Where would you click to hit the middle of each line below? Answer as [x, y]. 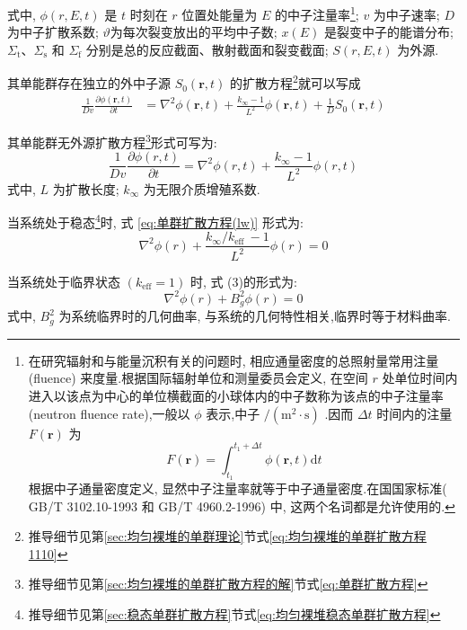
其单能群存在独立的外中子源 [89, 83]
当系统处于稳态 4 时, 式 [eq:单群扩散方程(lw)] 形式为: [155, 221]
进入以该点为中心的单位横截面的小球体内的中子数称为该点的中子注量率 [236, 396]
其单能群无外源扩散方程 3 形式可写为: [112, 140]
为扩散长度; [86, 188]
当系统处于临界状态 [64, 281]
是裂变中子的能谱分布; [388, 32]
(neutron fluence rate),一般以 [109, 413]
